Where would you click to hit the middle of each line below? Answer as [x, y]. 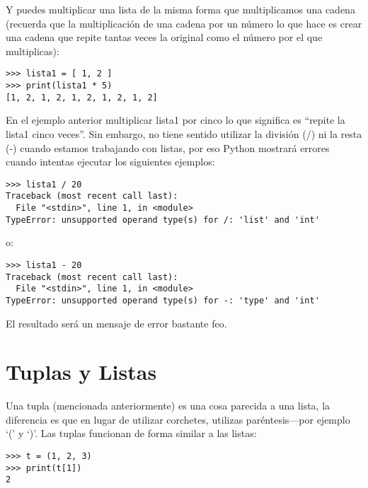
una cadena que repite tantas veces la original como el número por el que [164, 37]
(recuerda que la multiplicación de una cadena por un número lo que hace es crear [184, 23]
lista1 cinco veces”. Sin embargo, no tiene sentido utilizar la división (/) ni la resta [184, 133]
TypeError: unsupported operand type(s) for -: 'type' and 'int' [163, 300]
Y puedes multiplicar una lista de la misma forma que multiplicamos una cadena [180, 9]
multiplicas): [33, 51]
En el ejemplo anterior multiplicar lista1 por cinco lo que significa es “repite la [176, 120]
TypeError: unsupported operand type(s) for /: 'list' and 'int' [163, 220]
